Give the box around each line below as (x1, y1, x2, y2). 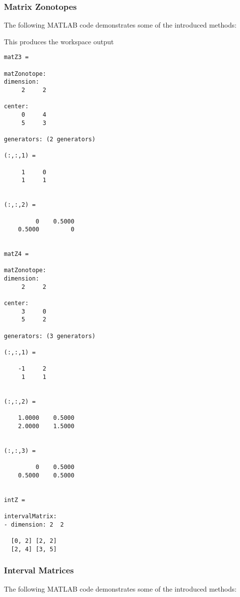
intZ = (4, 496, 25, 503)
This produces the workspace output (4, 36, 114, 46)
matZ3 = (4, 54, 29, 61)
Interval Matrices (4, 564, 74, 576)
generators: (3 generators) (4, 332, 96, 340)
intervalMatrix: (4, 513, 57, 520)
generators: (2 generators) (4, 135, 96, 143)
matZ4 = (4, 251, 29, 258)
